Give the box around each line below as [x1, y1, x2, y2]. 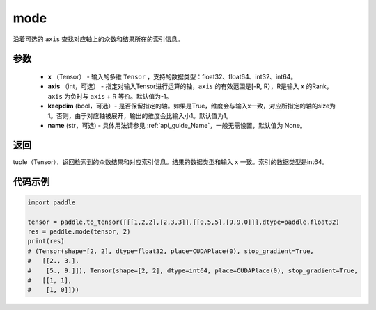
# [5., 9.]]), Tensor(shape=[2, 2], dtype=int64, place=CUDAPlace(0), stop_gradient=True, [27, 266, 359, 275]
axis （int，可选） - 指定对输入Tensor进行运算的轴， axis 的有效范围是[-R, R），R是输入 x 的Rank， [47, 82, 334, 90]
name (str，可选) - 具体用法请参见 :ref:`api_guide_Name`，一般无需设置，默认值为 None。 [47, 121, 306, 129]
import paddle [27, 198, 76, 206]
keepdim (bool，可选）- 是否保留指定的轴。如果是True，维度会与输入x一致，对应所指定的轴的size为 [47, 101, 336, 111]
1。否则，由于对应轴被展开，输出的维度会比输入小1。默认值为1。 [47, 111, 233, 120]
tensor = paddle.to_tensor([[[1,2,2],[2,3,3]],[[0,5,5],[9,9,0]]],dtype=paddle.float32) [27, 218, 340, 226]
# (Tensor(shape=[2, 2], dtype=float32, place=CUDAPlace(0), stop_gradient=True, [27, 247, 315, 255]
